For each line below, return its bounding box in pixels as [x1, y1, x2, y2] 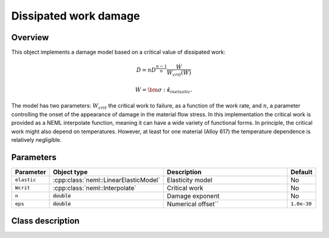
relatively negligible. [11, 136, 62, 143]
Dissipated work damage [11, 9, 140, 23]
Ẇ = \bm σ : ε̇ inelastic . [135, 86, 193, 94]
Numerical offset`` [166, 200, 219, 208]
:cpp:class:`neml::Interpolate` [52, 183, 136, 192]
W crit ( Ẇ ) [166, 69, 191, 78]
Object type [52, 167, 88, 176]
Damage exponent [166, 192, 220, 200]
